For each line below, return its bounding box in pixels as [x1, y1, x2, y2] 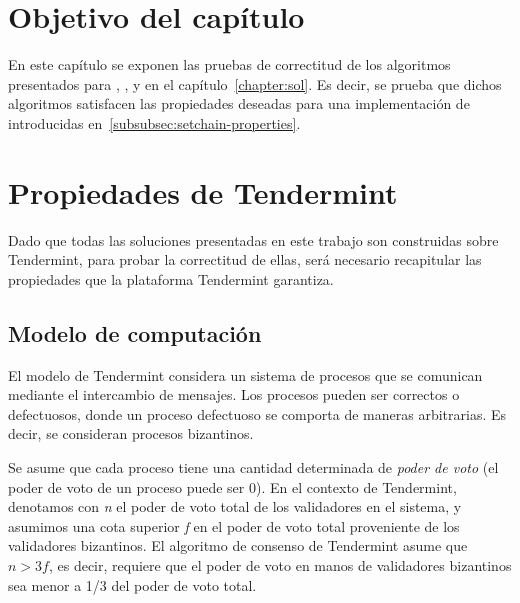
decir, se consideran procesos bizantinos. [8, 423, 254, 444]
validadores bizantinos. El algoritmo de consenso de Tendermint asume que [8, 535, 468, 556]
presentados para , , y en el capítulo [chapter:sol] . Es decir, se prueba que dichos [8, 73, 502, 94]
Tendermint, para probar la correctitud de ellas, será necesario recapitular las [8, 249, 482, 270]
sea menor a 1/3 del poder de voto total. [8, 574, 257, 595]
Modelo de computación [8, 317, 262, 348]
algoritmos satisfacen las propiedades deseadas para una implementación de [8, 93, 470, 114]
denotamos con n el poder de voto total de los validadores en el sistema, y [8, 496, 462, 517]
